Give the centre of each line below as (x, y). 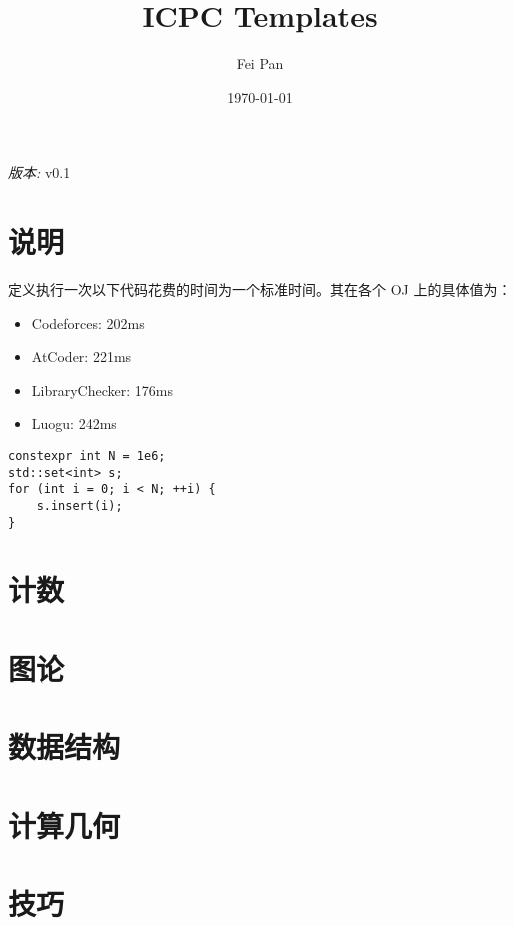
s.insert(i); (79, 505)
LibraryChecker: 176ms (102, 389)
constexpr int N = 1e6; (87, 456)
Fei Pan (260, 63)
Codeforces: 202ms (88, 322)
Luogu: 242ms (74, 423)
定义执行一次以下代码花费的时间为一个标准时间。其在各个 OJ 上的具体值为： (260, 289)
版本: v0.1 (39, 172)
